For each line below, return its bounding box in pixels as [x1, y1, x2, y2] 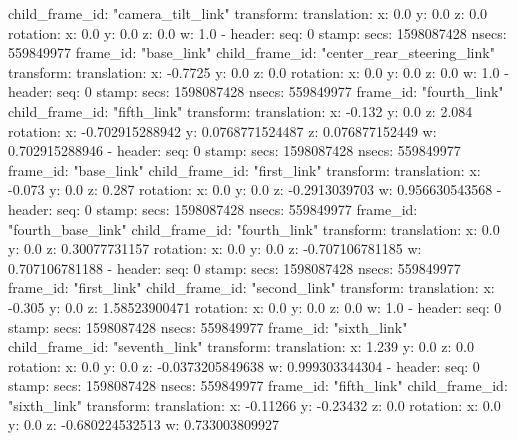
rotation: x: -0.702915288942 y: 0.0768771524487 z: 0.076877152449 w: [8, 120, 437, 141]
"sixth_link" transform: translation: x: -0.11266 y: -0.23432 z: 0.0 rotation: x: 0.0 [8, 394, 501, 415]
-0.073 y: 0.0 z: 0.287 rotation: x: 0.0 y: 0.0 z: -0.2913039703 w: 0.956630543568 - [8, 179, 502, 200]
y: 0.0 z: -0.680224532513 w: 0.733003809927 [8, 414, 280, 435]
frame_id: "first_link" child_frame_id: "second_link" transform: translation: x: [8, 277, 495, 298]
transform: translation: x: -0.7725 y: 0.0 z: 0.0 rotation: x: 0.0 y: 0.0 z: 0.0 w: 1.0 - [8, 61, 509, 82]
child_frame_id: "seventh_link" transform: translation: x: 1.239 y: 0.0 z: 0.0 [8, 336, 474, 357]
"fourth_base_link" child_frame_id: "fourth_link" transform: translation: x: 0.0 [8, 218, 500, 239]
